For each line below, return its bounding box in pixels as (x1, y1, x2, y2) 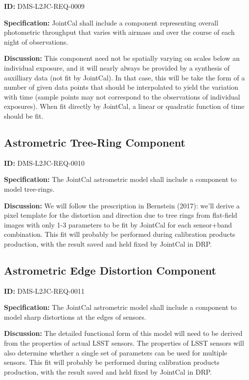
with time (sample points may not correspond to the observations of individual (4, 91, 240, 101)
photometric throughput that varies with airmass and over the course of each (4, 27, 235, 37)
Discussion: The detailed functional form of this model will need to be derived (4, 328, 243, 338)
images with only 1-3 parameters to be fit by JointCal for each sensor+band (4, 219, 232, 229)
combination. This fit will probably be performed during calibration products (4, 229, 235, 239)
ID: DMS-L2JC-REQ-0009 (4, 1, 85, 11)
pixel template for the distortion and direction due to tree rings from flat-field (4, 210, 237, 220)
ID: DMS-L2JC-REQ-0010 (4, 157, 85, 168)
